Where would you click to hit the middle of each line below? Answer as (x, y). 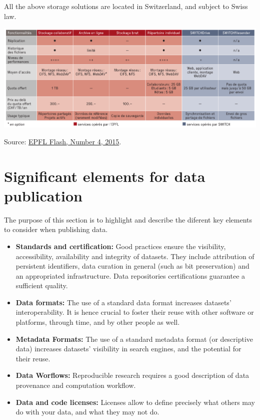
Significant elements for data (105, 176)
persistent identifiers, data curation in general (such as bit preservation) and (132, 266)
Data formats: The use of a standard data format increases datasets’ (123, 302)
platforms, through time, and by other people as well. (98, 322)
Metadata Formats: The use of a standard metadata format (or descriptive (134, 339)
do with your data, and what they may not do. (87, 412)
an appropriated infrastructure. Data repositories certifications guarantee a (130, 275)
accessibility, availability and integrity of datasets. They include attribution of (135, 256)
